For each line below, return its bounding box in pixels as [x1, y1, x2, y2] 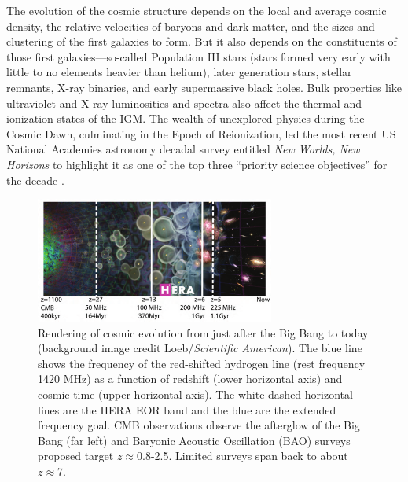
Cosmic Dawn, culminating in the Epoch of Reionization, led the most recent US [6, 125, 396, 142]
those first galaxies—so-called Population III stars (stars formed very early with [6, 48, 391, 64]
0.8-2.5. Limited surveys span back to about [136, 447, 348, 464]
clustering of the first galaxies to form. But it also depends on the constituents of [6, 33, 397, 50]
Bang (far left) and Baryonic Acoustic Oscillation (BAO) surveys [38, 432, 351, 448]
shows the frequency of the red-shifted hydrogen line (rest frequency [38, 355, 366, 371]
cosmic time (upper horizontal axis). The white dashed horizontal [38, 386, 353, 403]
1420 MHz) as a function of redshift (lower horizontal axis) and [38, 370, 343, 387]
